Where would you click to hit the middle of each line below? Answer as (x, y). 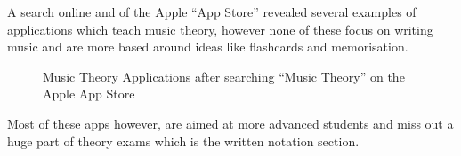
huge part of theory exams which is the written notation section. (183, 140)
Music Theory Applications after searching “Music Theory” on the (224, 76)
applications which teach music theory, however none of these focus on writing (220, 29)
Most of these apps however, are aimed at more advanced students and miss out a (230, 123)
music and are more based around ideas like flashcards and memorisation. (208, 47)
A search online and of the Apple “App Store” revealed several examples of (212, 12)
